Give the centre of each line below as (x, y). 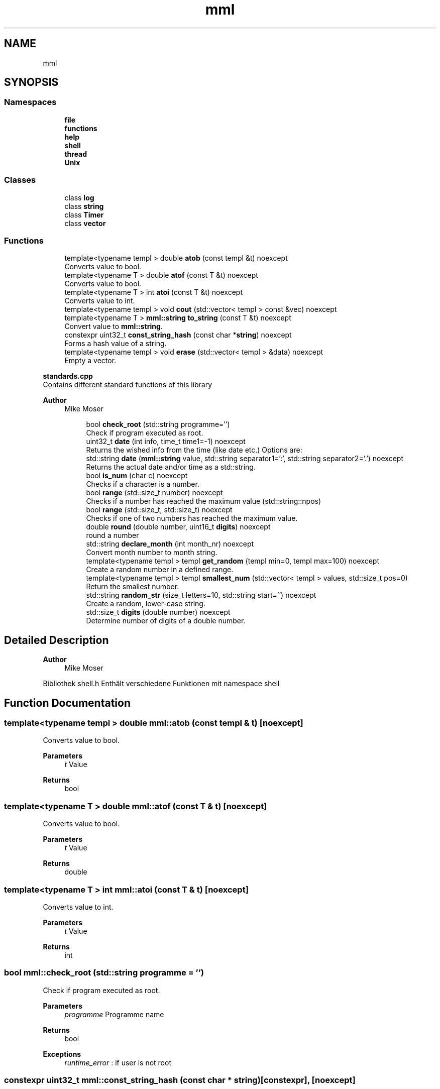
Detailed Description (57, 640)
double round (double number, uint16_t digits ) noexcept (178, 527)
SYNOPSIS (31, 82)
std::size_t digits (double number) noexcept (158, 612)
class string (84, 206)
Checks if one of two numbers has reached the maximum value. (192, 518)
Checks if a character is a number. (143, 484)
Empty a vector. (90, 361)
